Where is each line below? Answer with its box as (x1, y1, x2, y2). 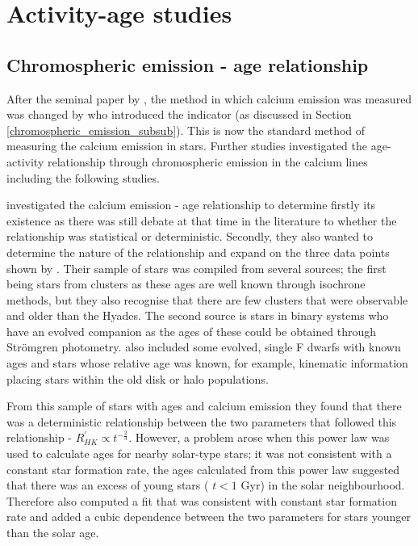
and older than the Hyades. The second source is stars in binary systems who (6, 307, 389, 324)
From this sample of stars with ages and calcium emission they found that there (6, 397, 402, 414)
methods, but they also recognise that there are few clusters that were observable (6, 291, 408, 308)
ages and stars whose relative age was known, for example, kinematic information (6, 355, 408, 372)
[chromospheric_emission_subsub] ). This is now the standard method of (6, 121, 366, 138)
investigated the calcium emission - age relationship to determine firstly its (6, 196, 376, 213)
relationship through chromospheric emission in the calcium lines (47, 153, 368, 170)
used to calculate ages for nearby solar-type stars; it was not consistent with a (6, 445, 392, 462)
